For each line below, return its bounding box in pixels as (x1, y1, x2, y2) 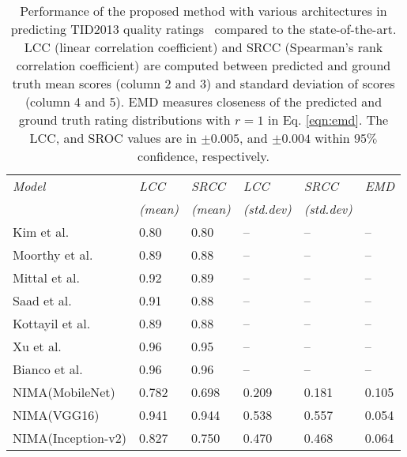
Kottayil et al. (13, 314, 91, 332)
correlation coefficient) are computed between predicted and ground (16, 56, 391, 74)
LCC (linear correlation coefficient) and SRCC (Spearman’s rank (24, 38, 383, 56)
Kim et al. (13, 223, 70, 241)
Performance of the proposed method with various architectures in (20, 2, 387, 20)
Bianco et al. (13, 360, 83, 378)
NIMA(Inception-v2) (13, 429, 127, 447)
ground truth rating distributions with (18, 111, 231, 129)
